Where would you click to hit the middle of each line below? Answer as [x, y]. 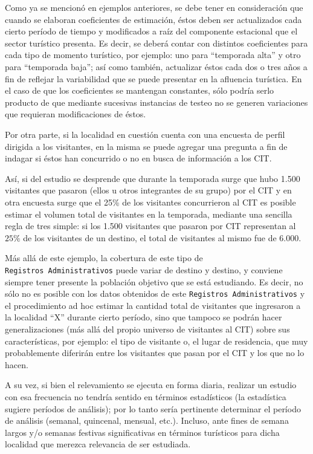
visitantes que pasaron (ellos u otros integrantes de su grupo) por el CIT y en [148, 190]
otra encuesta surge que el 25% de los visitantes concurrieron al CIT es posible [150, 202]
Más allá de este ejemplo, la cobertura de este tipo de [104, 258]
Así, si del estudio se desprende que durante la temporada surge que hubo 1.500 [153, 178]
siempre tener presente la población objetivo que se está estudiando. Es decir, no [154, 281]
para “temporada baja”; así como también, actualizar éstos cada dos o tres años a [156, 66]
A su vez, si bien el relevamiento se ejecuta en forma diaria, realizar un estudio [151, 385]
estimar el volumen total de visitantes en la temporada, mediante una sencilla [149, 214]
